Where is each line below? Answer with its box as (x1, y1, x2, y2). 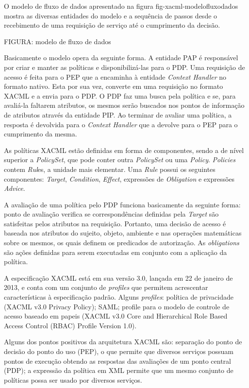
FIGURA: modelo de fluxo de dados (4, 36, 111, 46)
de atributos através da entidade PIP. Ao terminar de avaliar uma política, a (4, 109, 232, 119)
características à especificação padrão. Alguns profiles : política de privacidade (4, 292, 233, 302)
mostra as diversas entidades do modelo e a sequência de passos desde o (4, 10, 217, 20)
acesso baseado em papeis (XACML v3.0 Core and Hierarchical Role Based (4, 311, 228, 321)
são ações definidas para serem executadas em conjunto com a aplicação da (4, 247, 227, 257)
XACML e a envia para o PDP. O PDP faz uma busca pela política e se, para (4, 90, 236, 101)
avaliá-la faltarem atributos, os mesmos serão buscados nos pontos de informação (4, 100, 245, 110)
